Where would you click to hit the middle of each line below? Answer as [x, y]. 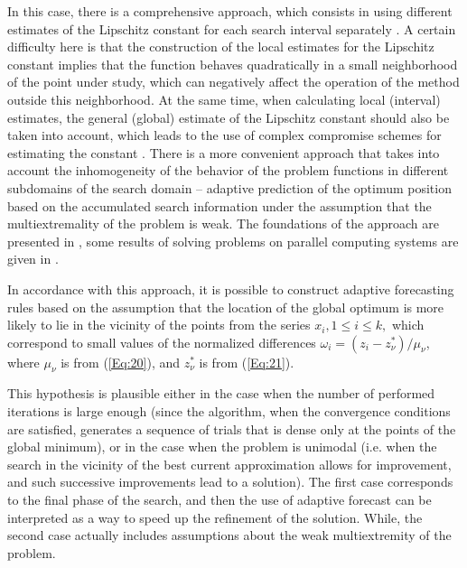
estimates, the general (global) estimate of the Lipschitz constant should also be [229, 117]
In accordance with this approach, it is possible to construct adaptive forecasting [231, 289]
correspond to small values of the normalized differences [162, 342]
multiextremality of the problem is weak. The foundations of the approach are [223, 223]
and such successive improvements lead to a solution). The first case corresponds [230, 482]
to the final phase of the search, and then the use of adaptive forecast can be [219, 500]
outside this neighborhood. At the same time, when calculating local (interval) [224, 99]
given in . [33, 259]
